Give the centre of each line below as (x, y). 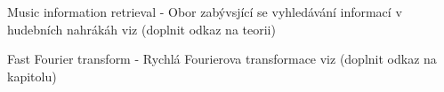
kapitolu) (32, 76)
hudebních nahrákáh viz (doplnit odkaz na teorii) (141, 29)
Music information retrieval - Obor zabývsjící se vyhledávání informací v (205, 12)
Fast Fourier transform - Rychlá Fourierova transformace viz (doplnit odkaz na (222, 59)
